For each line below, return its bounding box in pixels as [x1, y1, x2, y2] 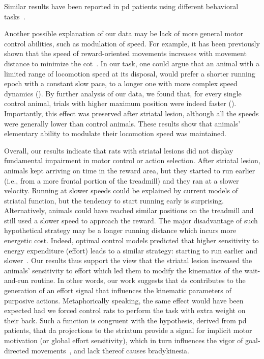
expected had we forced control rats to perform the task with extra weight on [4, 305, 246, 316]
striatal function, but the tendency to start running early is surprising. [4, 195, 224, 206]
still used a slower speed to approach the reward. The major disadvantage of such [4, 215, 258, 225]
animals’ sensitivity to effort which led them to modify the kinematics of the [4, 265, 242, 275]
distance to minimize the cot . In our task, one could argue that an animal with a [4, 58, 259, 68]
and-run [4, 275, 29, 286]
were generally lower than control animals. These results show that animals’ [4, 118, 241, 129]
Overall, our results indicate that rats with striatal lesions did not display [4, 145, 233, 156]
